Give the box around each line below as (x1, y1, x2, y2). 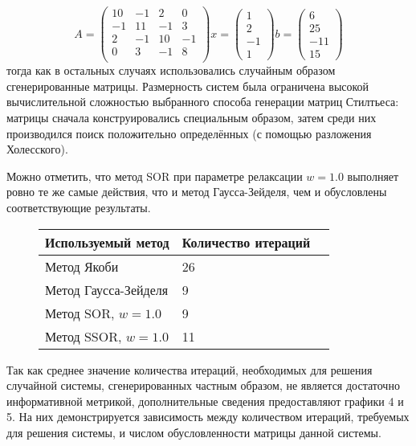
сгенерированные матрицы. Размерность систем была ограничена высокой (6, 77, 369, 94)
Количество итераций (181, 232, 311, 252)
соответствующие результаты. (6, 198, 151, 215)
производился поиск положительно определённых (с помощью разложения (6, 125, 372, 141)
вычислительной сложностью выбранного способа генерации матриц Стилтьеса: (6, 93, 399, 110)
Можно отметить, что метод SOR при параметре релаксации (6, 167, 303, 184)
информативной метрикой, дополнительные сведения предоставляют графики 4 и (6, 392, 404, 409)
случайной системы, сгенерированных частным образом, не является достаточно (6, 377, 400, 394)
